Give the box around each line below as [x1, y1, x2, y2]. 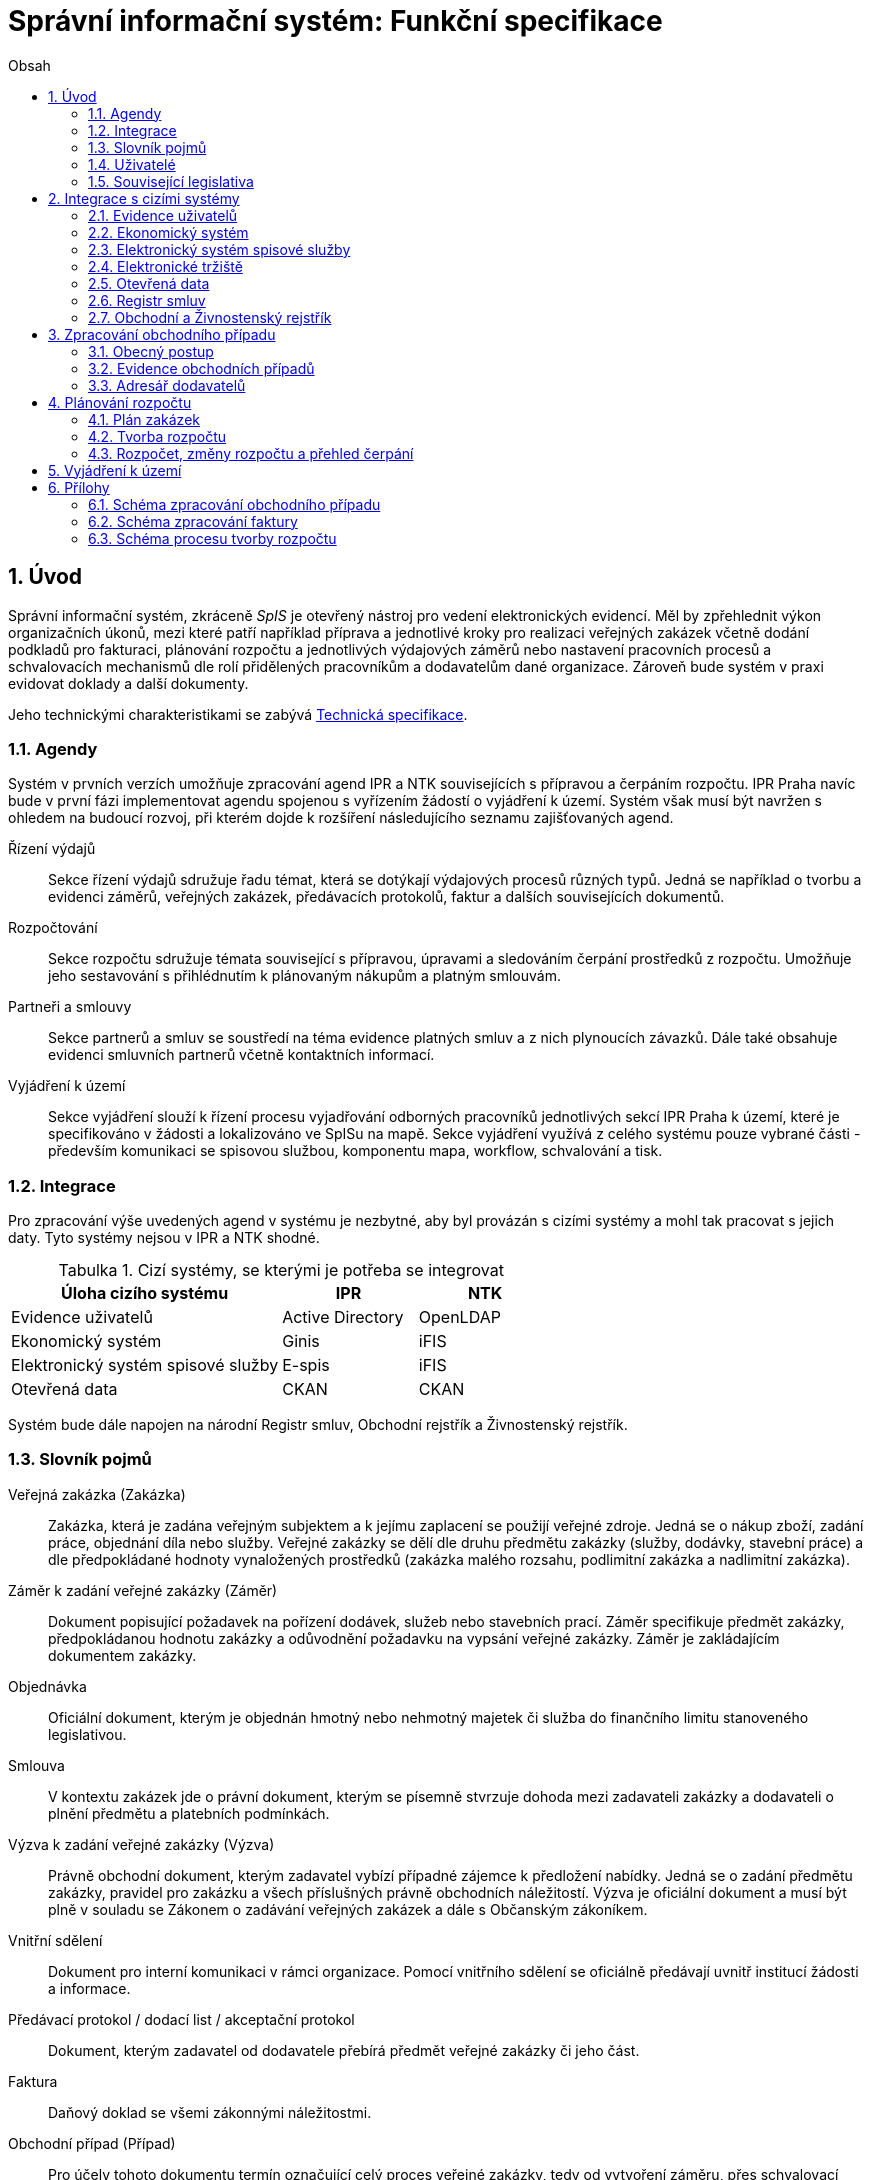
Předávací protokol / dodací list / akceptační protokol [8, 2010, 355, 2028]
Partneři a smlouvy [8, 998, 132, 1016]
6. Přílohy [48, 478, 110, 496]
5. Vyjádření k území [48, 461, 182, 479]
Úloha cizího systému [61, 1283, 229, 1304]
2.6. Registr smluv [88, 291, 206, 309]
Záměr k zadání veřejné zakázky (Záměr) [8, 1581, 278, 1599]
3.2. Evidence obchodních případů [88, 359, 315, 377]
